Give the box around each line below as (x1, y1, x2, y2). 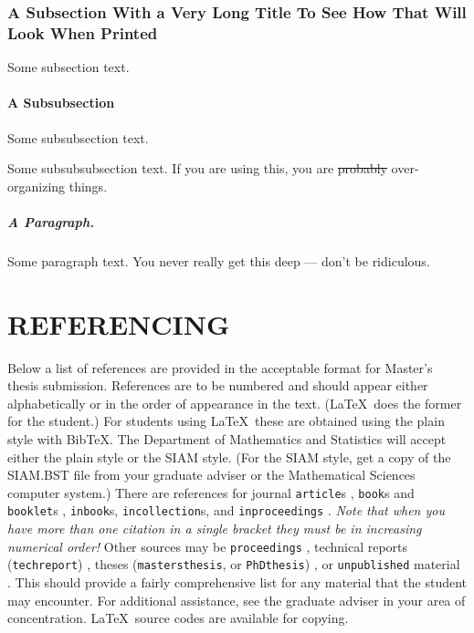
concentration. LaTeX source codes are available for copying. (7, 608, 349, 628)
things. (68, 176, 108, 195)
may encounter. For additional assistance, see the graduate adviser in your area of (7, 590, 466, 609)
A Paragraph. (7, 212, 95, 231)
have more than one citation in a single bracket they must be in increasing (7, 519, 422, 538)
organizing (7, 176, 66, 195)
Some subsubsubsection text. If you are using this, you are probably (7, 159, 387, 178)
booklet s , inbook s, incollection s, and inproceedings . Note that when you (7, 501, 445, 520)
